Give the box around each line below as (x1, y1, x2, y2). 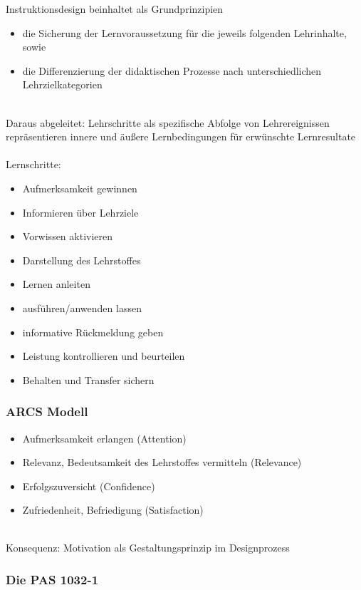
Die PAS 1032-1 (6, 570, 99, 588)
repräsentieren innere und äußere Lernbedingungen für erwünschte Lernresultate (6, 129, 356, 144)
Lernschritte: (6, 157, 61, 172)
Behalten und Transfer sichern (22, 372, 155, 387)
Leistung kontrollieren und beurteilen (22, 348, 185, 363)
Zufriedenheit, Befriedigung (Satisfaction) (22, 502, 204, 517)
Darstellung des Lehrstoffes (22, 252, 141, 267)
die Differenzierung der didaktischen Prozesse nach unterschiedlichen (22, 63, 322, 78)
